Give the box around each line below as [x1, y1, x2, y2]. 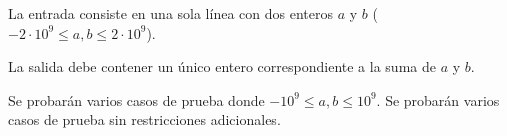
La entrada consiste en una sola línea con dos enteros [8, 3, 333, 23]
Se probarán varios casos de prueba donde [8, 89, 265, 110]
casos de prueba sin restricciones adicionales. [8, 109, 281, 130]
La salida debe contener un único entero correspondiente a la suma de [8, 56, 436, 77]
